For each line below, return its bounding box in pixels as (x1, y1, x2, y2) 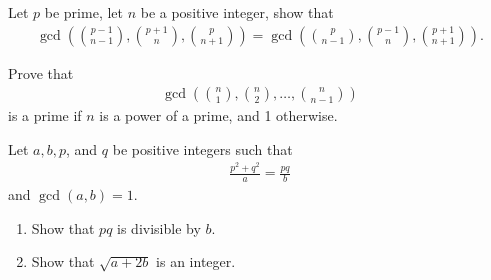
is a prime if (8, 105, 82, 126)
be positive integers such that (112, 138, 293, 159)
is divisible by (117, 217, 201, 238)
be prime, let (44, 2, 123, 22)
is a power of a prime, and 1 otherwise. (99, 105, 338, 126)
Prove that (8, 62, 74, 83)
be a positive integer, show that (140, 2, 334, 22)
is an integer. (156, 251, 236, 272)
